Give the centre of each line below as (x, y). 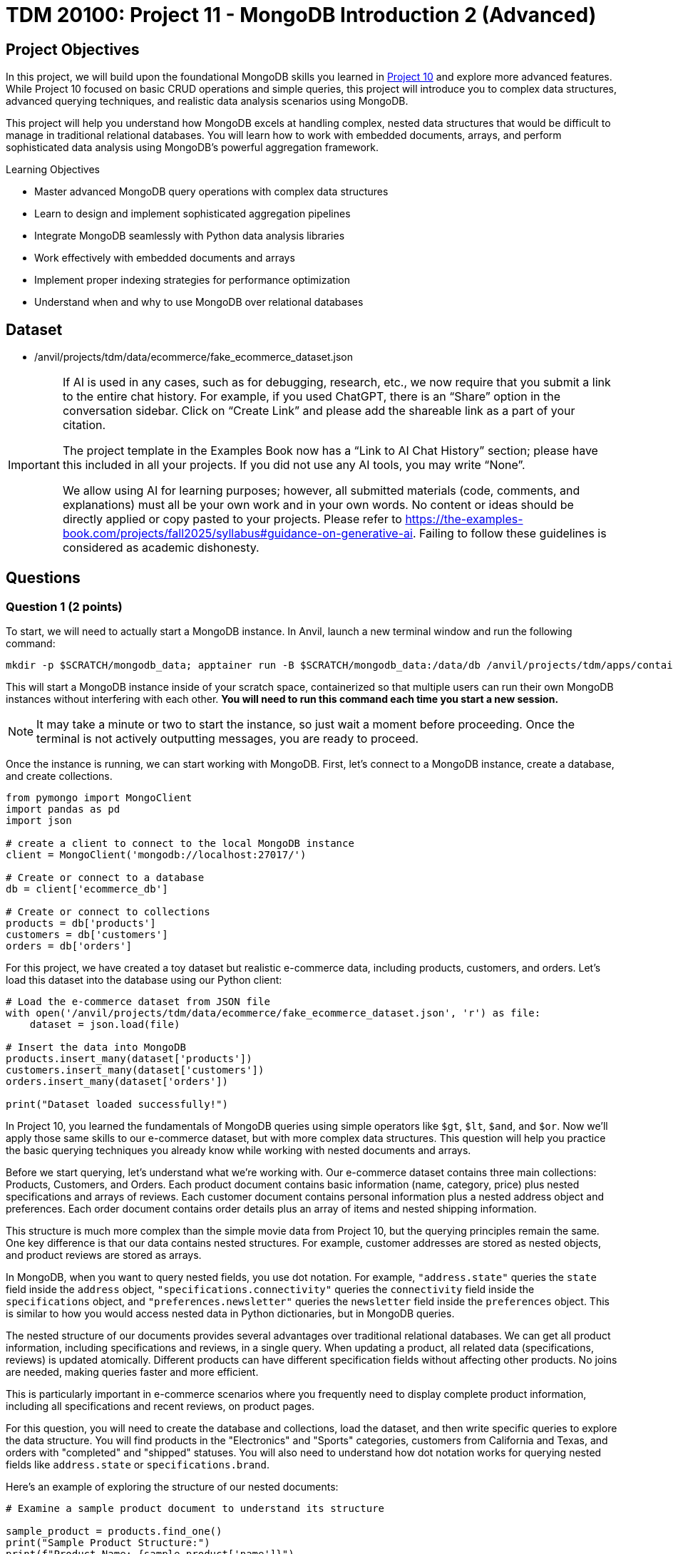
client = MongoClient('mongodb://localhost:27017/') (156, 855)
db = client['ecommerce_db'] (87, 889)
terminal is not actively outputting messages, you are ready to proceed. (228, 739)
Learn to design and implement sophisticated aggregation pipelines (192, 214)
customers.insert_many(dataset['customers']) (135, 1070)
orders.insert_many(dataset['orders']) (117, 1082)
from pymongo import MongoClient (99, 798)
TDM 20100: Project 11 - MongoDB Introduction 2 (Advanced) (301, 15)
